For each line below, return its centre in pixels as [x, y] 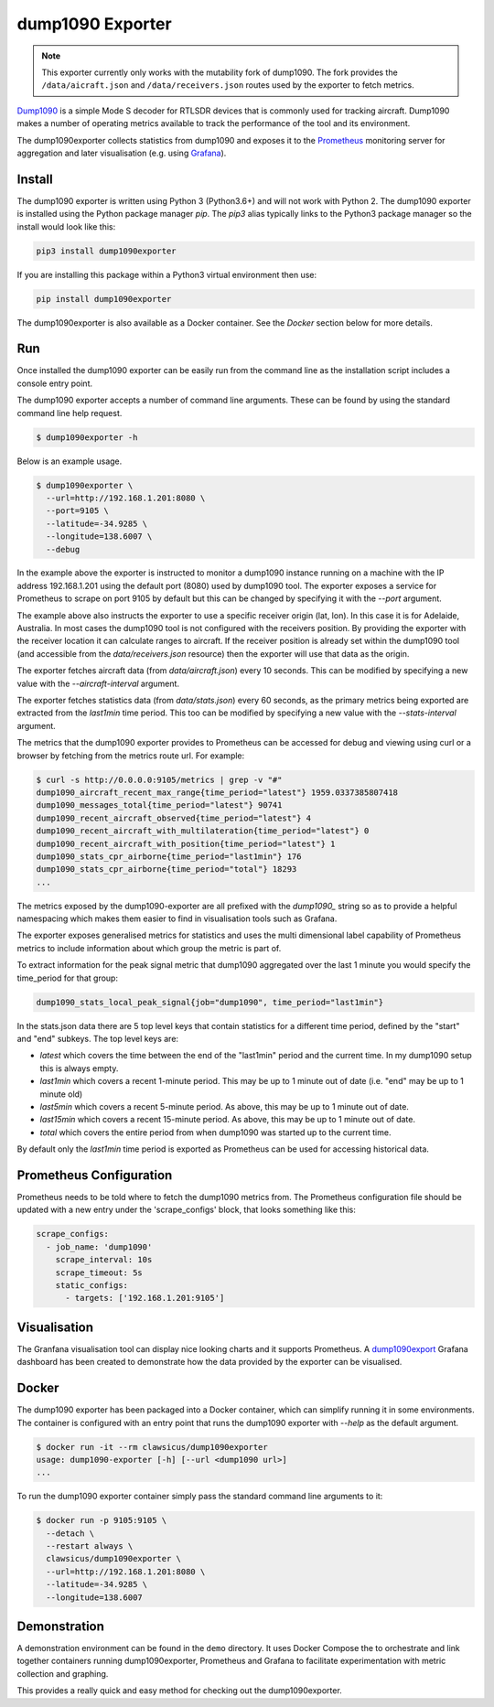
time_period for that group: [68, 978]
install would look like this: [66, 226]
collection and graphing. [63, 1673]
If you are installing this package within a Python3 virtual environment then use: [167, 274]
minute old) [61, 1094]
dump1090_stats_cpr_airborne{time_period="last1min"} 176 [169, 856]
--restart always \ [90, 1546]
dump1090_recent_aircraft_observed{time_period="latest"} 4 [174, 818]
